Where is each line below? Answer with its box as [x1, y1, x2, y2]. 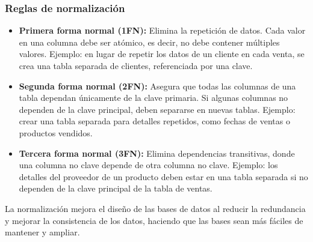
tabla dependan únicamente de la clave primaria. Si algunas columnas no [19, 91, 288, 104]
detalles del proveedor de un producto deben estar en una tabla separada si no [19, 170, 308, 183]
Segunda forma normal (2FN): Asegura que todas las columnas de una [19, 79, 296, 92]
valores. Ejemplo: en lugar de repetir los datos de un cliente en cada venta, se [19, 47, 305, 60]
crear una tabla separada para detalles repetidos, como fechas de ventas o [19, 115, 290, 127]
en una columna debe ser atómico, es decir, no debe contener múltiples [19, 35, 280, 48]
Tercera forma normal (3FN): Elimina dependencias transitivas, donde [19, 147, 295, 159]
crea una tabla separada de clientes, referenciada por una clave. [19, 59, 253, 71]
